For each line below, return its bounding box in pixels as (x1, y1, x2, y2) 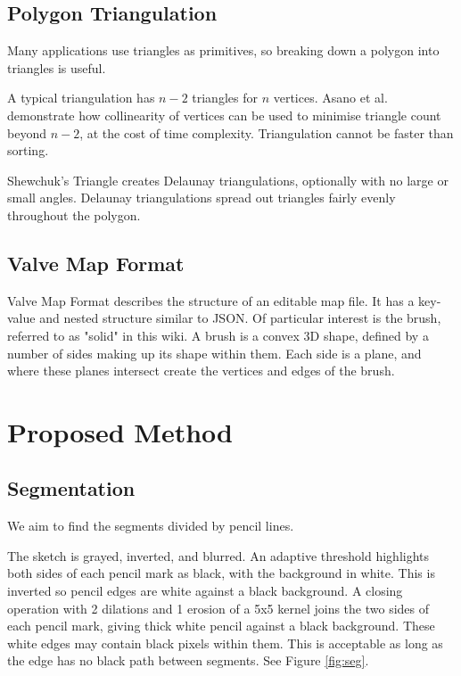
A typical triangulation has (7, 88, 155, 107)
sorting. (7, 141, 49, 160)
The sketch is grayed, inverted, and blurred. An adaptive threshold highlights (7, 546, 430, 565)
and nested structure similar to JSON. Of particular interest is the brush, (39, 309, 441, 327)
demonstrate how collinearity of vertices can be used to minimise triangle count (7, 105, 441, 124)
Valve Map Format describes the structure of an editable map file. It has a (7, 291, 415, 309)
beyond (7, 123, 46, 142)
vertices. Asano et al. (273, 88, 388, 107)
